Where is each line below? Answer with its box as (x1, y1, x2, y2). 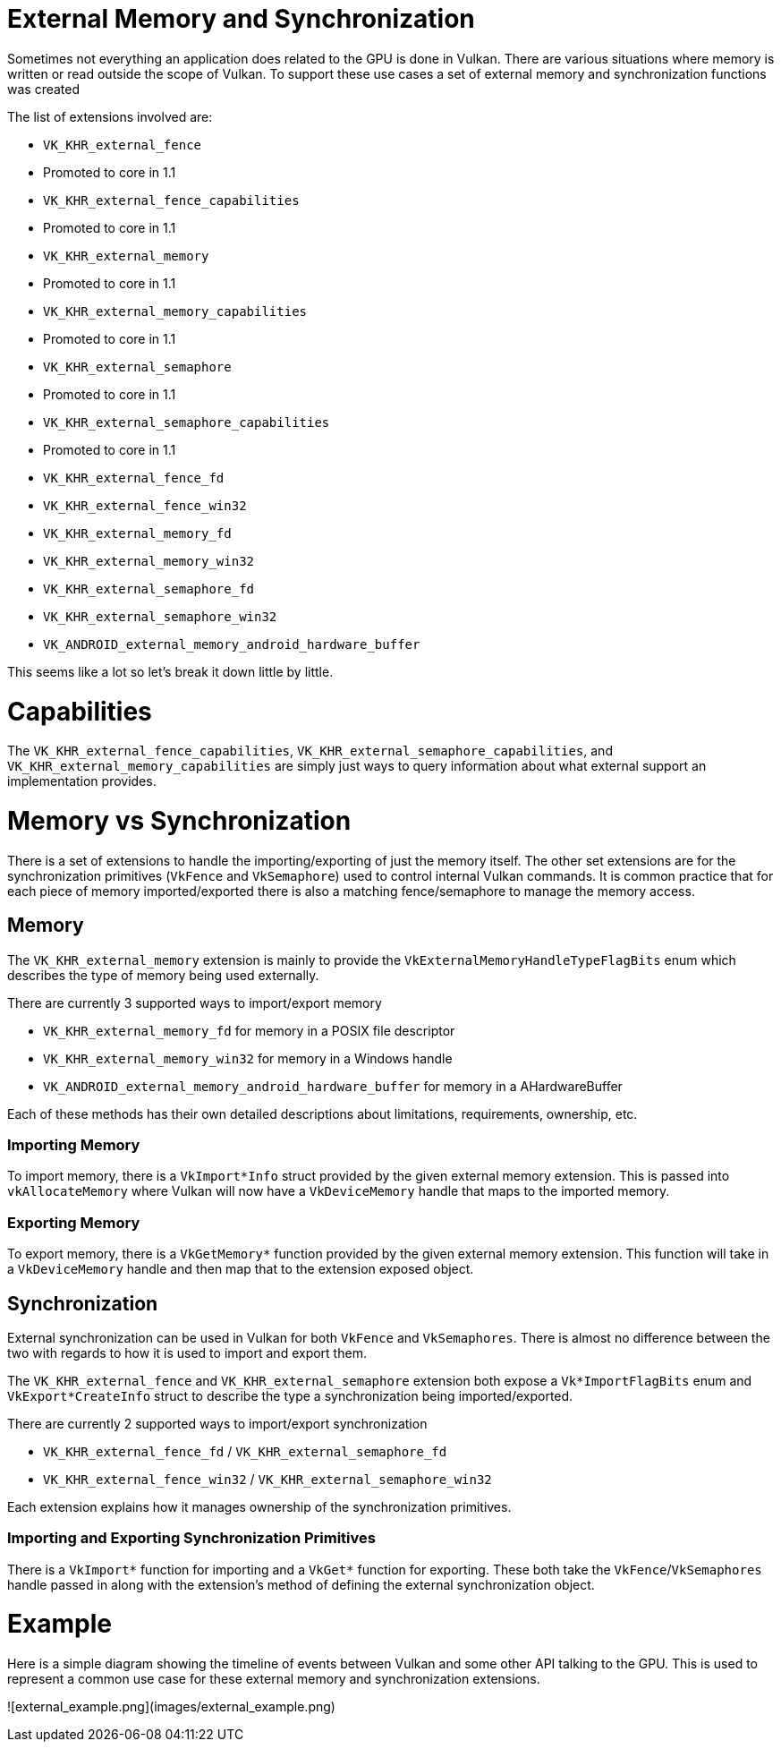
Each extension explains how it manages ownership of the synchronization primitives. (7, 1498, 512, 1514)
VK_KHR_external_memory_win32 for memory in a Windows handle (43, 1050, 453, 1066)
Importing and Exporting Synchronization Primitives (7, 1529, 376, 1548)
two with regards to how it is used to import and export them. (7, 1344, 367, 1361)
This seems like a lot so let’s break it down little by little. (7, 663, 334, 679)
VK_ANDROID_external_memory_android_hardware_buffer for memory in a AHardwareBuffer (43, 1078, 623, 1094)
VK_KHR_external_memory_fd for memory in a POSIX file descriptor (43, 1022, 455, 1038)
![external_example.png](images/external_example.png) (7, 1699, 335, 1715)
